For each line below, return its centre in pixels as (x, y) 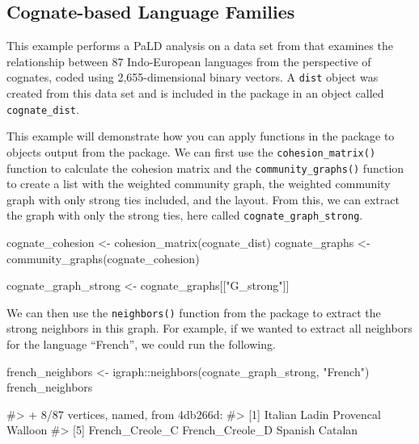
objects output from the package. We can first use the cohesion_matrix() (191, 151)
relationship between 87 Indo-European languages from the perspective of (189, 61)
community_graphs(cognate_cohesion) (103, 258)
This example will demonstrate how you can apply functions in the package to (201, 136)
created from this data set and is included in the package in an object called (195, 93)
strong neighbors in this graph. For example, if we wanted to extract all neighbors (209, 328)
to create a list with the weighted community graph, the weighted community (199, 184)
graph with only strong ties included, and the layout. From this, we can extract (203, 199)
